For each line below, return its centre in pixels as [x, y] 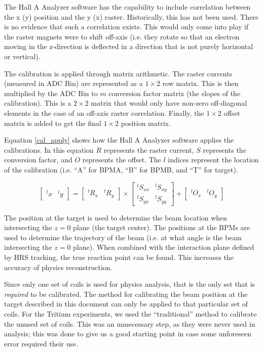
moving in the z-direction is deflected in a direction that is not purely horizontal [129, 46]
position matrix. [146, 123]
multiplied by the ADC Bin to [51, 93]
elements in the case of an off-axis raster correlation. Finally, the [104, 113]
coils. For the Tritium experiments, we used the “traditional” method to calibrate [130, 313]
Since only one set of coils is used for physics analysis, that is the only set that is [130, 284]
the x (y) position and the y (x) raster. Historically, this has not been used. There [131, 16]
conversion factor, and [38, 160]
